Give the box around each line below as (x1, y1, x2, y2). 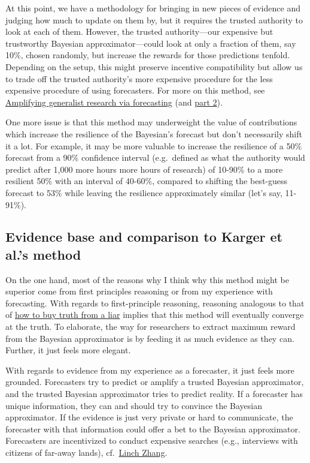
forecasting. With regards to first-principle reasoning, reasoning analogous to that (5, 296, 305, 309)
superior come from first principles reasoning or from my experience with (5, 285, 273, 297)
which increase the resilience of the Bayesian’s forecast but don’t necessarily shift (5, 127, 302, 140)
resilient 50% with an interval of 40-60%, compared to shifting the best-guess (5, 175, 288, 187)
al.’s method (5, 245, 81, 263)
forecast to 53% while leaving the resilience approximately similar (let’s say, (5, 186, 282, 199)
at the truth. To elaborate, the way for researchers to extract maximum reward (5, 320, 296, 333)
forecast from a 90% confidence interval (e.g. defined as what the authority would (5, 151, 305, 164)
